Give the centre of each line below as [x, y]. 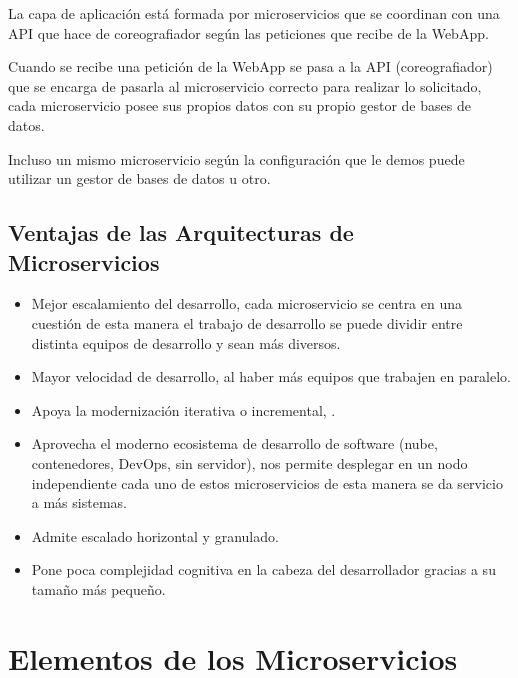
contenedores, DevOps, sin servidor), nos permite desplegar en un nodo [249, 462]
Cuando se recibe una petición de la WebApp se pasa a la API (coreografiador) [250, 66]
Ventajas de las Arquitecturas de [181, 232]
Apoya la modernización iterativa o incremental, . [183, 409]
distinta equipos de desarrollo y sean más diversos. [186, 342]
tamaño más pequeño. [98, 588]
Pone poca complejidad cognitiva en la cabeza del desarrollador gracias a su [263, 569]
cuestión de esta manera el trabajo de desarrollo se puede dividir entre [247, 322]
